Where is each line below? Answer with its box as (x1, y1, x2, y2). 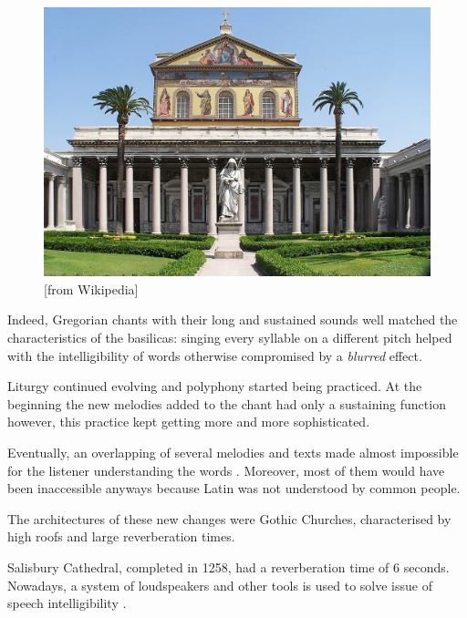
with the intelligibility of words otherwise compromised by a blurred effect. (7, 345, 422, 365)
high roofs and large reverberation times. (7, 527, 235, 546)
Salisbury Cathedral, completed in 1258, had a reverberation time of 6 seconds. (7, 557, 450, 576)
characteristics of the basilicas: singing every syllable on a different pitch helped (7, 328, 452, 346)
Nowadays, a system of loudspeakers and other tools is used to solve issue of (7, 575, 432, 594)
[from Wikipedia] (44, 279, 139, 298)
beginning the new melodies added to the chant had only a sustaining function (7, 394, 446, 413)
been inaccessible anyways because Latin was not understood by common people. (7, 479, 461, 498)
